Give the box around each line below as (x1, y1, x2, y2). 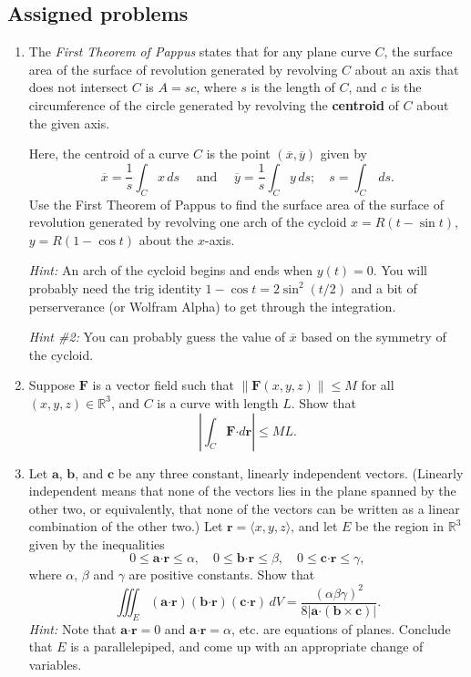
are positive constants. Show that (128, 565, 315, 584)
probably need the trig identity (28, 278, 201, 297)
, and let (291, 517, 338, 536)
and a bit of (351, 278, 417, 297)
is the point (206, 144, 271, 163)
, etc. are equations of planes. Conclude (231, 619, 451, 638)
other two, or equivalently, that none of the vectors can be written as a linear (28, 498, 460, 518)
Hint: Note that (28, 619, 117, 638)
